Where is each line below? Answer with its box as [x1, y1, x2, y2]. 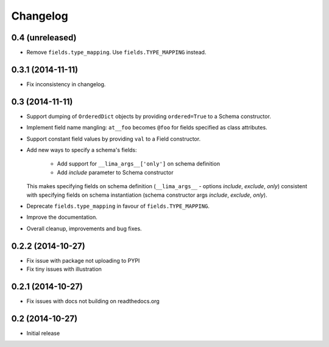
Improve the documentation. [26, 214, 97, 221]
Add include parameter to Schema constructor [57, 169, 174, 176]
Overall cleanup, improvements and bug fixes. [26, 225, 143, 232]
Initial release [26, 329, 60, 337]
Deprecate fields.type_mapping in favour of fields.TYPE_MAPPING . [26, 202, 210, 210]
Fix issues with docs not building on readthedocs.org [26, 297, 160, 305]
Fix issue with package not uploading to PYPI [26, 257, 140, 264]
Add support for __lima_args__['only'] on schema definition [57, 160, 221, 167]
